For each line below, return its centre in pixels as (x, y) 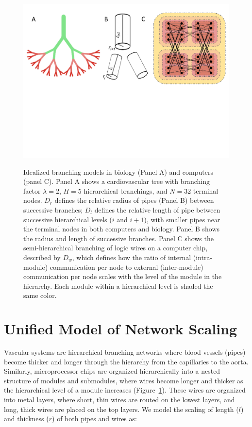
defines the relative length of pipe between (157, 209)
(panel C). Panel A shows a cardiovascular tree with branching (117, 181)
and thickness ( (26, 419)
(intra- (203, 257)
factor (32, 190)
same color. (40, 295)
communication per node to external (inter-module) (126, 267)
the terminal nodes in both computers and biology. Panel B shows (122, 229)
